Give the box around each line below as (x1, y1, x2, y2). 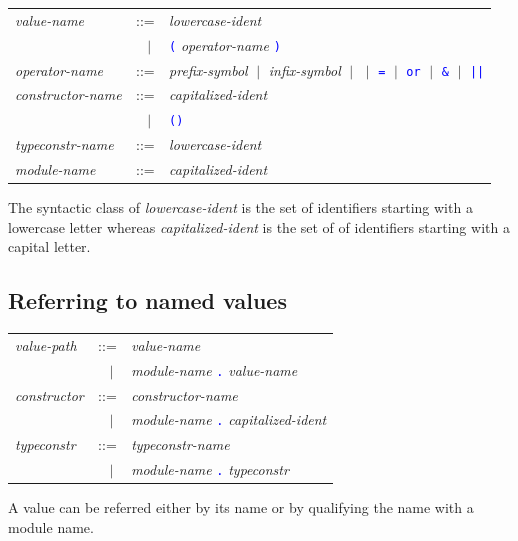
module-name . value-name (131, 359, 298, 380)
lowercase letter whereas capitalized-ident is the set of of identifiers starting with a (8, 216, 510, 237)
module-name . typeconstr (131, 459, 289, 480)
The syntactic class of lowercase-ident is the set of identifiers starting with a (8, 197, 473, 218)
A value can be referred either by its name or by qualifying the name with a (8, 497, 474, 518)
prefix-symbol (169, 59, 248, 80)
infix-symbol (268, 59, 341, 80)
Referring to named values (8, 285, 287, 316)
